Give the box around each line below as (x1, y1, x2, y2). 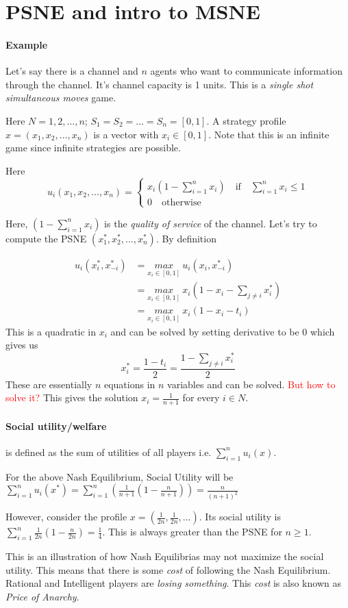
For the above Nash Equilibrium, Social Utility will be (5, 469, 234, 483)
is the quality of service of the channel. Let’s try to (104, 216, 317, 230)
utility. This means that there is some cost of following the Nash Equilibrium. (5, 562, 331, 577)
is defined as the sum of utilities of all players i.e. (5, 444, 212, 459)
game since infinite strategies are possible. (5, 140, 181, 155)
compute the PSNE (5, 231, 87, 245)
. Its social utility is (199, 509, 281, 524)
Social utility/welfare (5, 418, 107, 433)
